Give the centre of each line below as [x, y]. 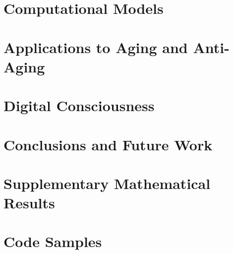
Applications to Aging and [96, 47]
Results [29, 203]
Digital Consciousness [79, 105]
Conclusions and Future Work [108, 144]
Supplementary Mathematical [107, 183]
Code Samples [53, 241]
